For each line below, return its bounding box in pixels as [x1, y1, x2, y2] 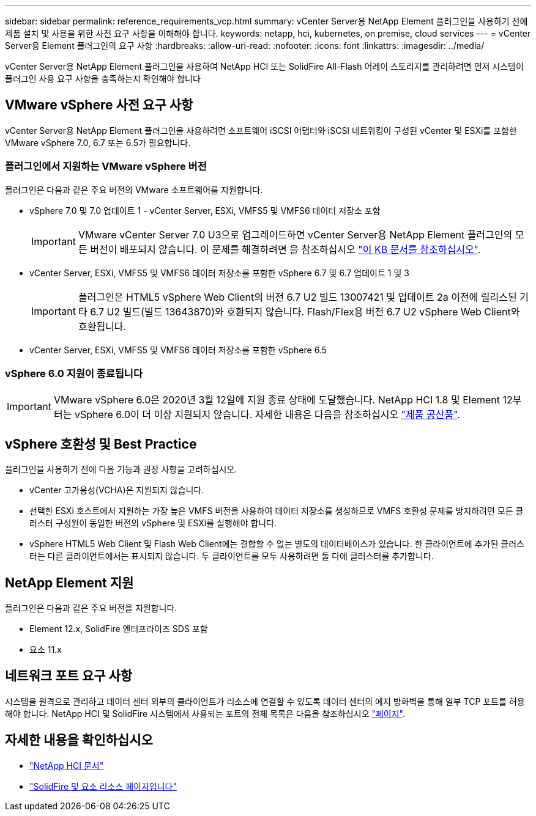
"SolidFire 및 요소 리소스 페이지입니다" [29, 781, 177, 792]
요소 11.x [29, 644, 62, 655]
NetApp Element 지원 [5, 575, 134, 590]
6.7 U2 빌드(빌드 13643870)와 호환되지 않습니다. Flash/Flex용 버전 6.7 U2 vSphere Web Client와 [90, 305, 520, 318]
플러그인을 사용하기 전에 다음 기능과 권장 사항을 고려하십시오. [5, 464, 237, 475]
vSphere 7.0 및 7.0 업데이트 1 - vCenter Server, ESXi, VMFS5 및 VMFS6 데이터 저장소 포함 [29, 205, 381, 216]
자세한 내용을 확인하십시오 [5, 732, 153, 748]
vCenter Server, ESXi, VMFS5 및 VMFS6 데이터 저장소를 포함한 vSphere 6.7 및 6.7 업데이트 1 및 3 [29, 267, 409, 278]
